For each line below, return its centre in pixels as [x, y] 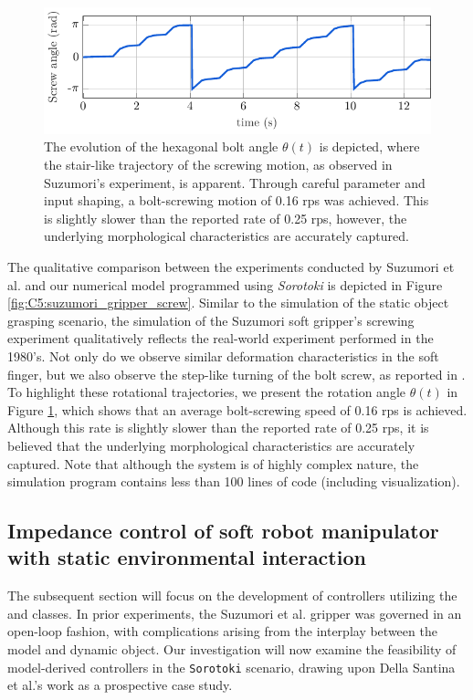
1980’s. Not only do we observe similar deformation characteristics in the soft [223, 355]
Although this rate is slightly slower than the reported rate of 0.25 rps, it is [218, 428]
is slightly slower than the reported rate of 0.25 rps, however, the [226, 218]
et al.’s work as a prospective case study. [120, 685]
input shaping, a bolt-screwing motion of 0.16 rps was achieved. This [236, 200]
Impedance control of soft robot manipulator [223, 531]
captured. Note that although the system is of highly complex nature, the [213, 463]
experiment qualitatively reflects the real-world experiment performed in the [221, 338]
